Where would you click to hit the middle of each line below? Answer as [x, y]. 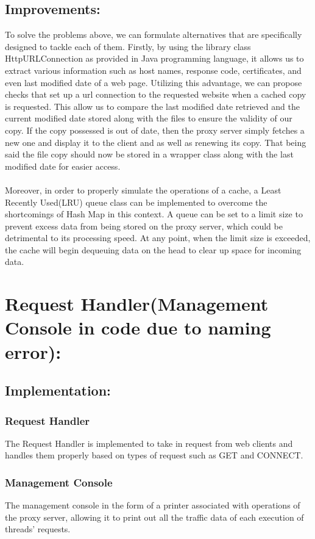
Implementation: [58, 390]
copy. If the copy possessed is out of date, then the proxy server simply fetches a [155, 130]
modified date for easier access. [63, 166]
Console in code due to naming [138, 327]
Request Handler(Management [137, 304]
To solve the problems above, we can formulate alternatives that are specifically [154, 34]
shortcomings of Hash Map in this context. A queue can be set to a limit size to [154, 214]
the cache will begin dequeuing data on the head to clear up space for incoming [153, 249]
